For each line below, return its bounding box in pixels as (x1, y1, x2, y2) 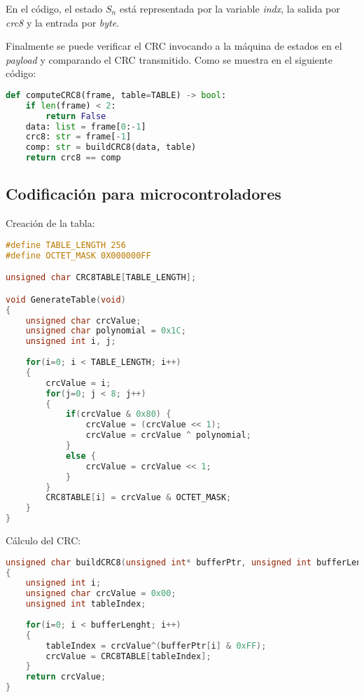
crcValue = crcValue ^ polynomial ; (85, 430, 251, 441)
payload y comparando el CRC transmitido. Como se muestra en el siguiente (6, 52, 332, 67)
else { (65, 450, 96, 461)
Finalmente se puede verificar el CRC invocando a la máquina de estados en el (6, 39, 342, 53)
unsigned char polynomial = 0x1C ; (25, 326, 186, 336)
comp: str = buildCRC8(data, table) (25, 142, 197, 153)
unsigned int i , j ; (25, 336, 116, 347)
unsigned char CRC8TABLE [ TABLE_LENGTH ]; (6, 272, 197, 283)
